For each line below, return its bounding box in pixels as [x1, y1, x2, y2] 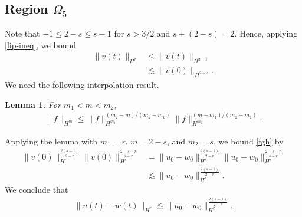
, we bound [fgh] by [214, 134, 284, 147]
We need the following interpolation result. [5, 78, 159, 91]
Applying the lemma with [5, 134, 98, 147]
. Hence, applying [234, 27, 298, 40]
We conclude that [5, 183, 68, 195]
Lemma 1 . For [5, 98, 61, 110]
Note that [5, 27, 40, 40]
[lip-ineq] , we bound [5, 38, 76, 51]
